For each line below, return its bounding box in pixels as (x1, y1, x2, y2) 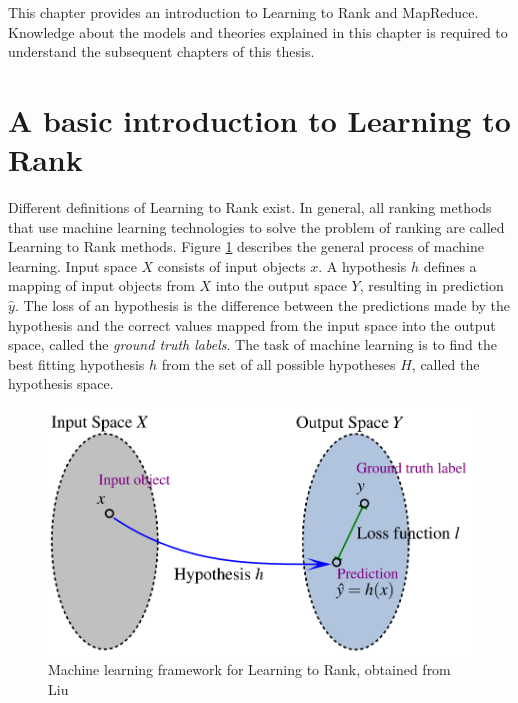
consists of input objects (157, 255, 306, 276)
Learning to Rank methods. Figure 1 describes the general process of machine (8, 236, 484, 257)
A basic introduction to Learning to (8, 99, 511, 140)
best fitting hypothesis (8, 353, 145, 374)
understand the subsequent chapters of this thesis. (8, 41, 315, 62)
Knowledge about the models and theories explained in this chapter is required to (8, 21, 508, 42)
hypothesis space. (8, 373, 114, 394)
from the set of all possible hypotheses (161, 353, 396, 374)
